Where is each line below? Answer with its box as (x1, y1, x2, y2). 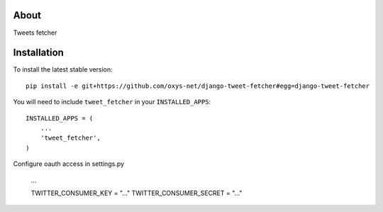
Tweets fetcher (13, 28, 57, 37)
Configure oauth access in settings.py (13, 160, 124, 168)
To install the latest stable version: (13, 65, 113, 74)
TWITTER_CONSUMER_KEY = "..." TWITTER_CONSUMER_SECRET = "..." (30, 189, 243, 197)
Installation (13, 47, 64, 59)
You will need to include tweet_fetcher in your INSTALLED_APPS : (13, 98, 211, 106)
